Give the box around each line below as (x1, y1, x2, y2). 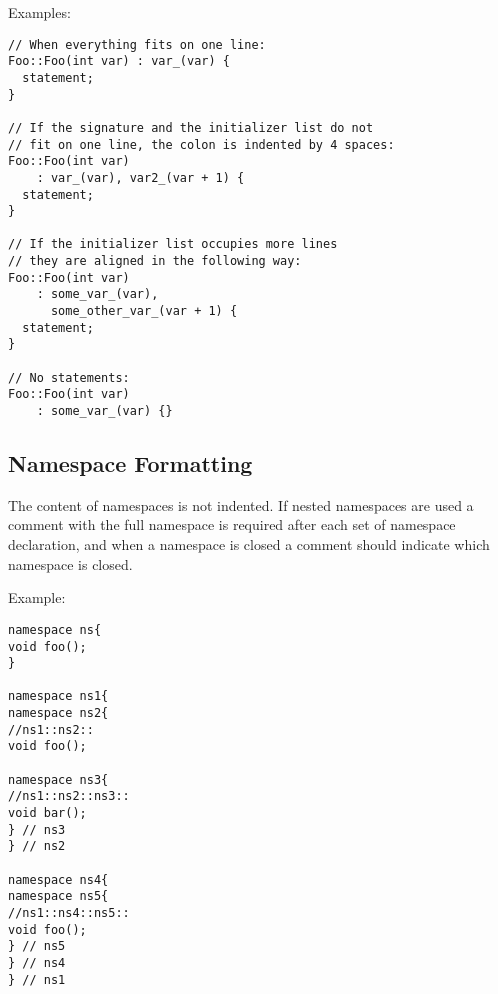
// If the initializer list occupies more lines (8, 237, 338, 252)
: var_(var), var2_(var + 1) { (36, 170, 245, 185)
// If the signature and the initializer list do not (8, 120, 374, 135)
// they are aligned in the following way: (8, 254, 302, 269)
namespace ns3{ (8, 772, 109, 787)
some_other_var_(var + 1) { (50, 304, 238, 319)
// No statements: (8, 370, 130, 385)
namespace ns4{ (8, 872, 109, 887)
